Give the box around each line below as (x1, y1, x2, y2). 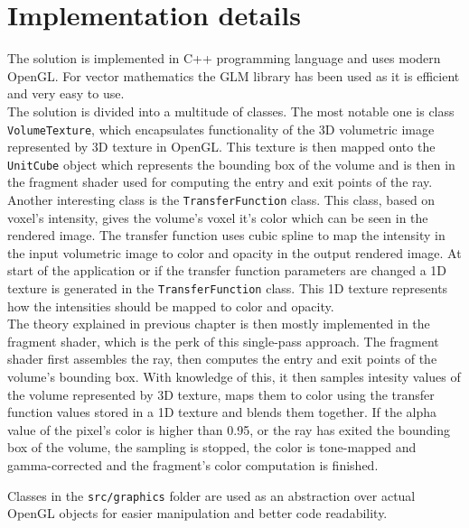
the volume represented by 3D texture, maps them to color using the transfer (7, 384, 435, 403)
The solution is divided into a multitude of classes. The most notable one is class (7, 101, 455, 120)
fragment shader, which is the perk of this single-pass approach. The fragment (7, 331, 439, 350)
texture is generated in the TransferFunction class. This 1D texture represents (7, 279, 448, 298)
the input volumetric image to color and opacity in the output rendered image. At (7, 243, 462, 262)
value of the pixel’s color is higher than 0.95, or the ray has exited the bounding (7, 420, 451, 439)
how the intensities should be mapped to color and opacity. (7, 296, 334, 315)
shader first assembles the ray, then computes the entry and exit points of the (7, 349, 437, 368)
